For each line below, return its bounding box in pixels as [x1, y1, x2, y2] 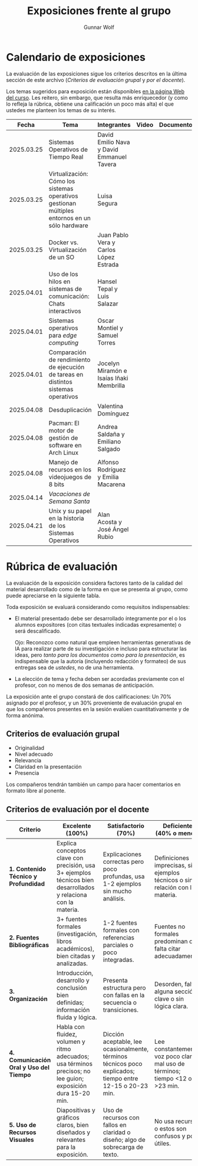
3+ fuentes [56, 915, 87, 923]
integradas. [103, 956, 134, 964]
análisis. [103, 895, 126, 903]
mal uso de [154, 1060, 185, 1068]
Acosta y [97, 518, 122, 526]
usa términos [56, 1060, 93, 1068]
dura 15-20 [56, 1089, 90, 1098]
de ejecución [48, 363, 85, 371]
